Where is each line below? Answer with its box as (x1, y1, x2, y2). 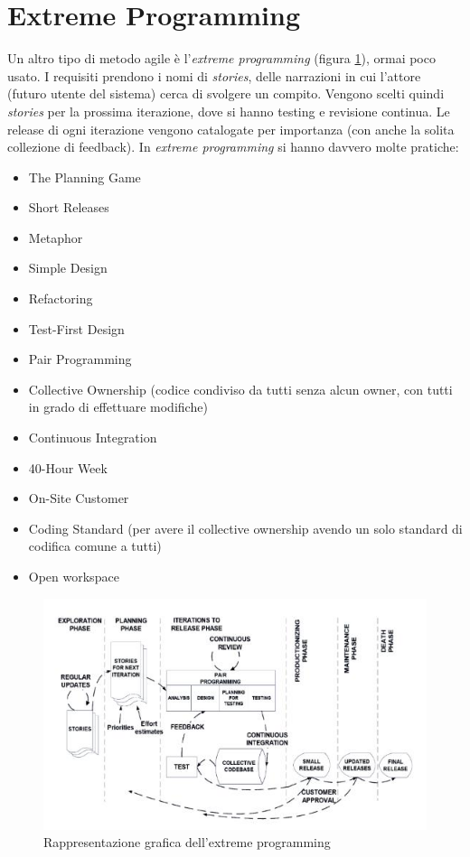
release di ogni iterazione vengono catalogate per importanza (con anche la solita (7, 119, 455, 138)
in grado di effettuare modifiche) (28, 397, 208, 416)
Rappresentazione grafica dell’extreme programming (43, 833, 331, 852)
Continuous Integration (28, 428, 157, 447)
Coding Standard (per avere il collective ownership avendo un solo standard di (28, 518, 463, 537)
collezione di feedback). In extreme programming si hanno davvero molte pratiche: (7, 137, 459, 156)
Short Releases (28, 198, 109, 217)
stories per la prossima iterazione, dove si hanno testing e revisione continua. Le (7, 101, 450, 120)
